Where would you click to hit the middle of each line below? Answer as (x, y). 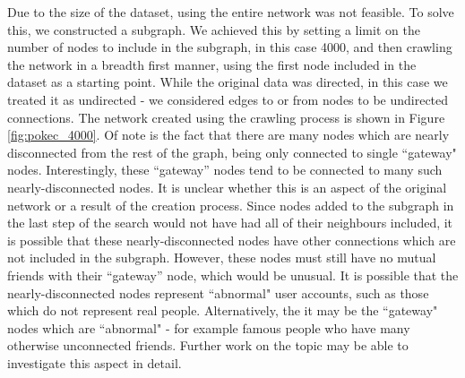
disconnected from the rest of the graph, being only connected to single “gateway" (232, 152)
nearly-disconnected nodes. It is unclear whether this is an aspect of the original (227, 187)
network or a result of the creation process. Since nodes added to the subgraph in (231, 205)
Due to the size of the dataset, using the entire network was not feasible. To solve (231, 12)
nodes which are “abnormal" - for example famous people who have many (209, 327)
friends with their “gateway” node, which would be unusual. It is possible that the (233, 275)
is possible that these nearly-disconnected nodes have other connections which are (232, 240)
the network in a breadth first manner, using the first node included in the (212, 64)
